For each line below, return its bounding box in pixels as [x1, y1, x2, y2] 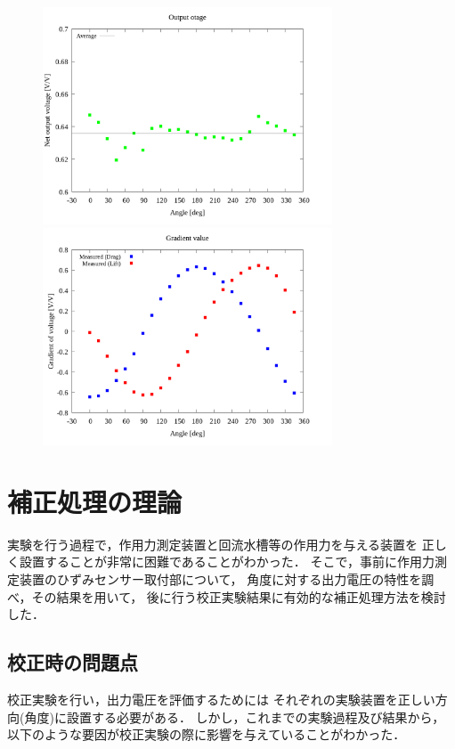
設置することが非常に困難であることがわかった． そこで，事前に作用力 [19, 552, 435, 571]
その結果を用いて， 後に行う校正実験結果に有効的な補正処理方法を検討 [31, 587, 446, 606]
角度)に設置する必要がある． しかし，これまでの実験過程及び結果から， [24, 707, 445, 726]
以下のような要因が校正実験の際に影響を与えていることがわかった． [7, 725, 406, 744]
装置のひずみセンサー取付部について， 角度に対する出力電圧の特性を [19, 570, 422, 589]
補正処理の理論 [7, 483, 183, 519]
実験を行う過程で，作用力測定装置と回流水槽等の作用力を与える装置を [7, 534, 418, 553]
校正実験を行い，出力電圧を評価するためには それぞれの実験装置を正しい [7, 690, 435, 709]
